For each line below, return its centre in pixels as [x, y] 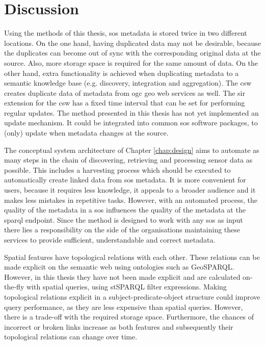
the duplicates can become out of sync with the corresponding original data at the [132, 53]
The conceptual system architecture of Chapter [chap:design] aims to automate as [132, 150]
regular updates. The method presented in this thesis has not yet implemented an [131, 112]
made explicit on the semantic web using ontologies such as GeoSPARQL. [119, 267]
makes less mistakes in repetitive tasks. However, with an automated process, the [131, 200]
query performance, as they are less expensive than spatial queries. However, [124, 307]
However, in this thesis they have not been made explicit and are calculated [122, 276]
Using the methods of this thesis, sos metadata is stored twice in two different [126, 33]
